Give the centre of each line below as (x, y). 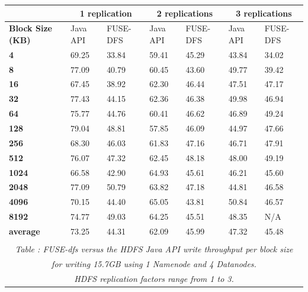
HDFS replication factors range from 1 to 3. (154, 278)
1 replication (106, 13)
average (25, 231)
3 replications (264, 13)
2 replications (185, 13)
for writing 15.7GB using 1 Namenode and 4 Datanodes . (154, 263)
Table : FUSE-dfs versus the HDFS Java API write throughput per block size (154, 249)
